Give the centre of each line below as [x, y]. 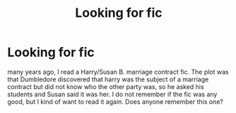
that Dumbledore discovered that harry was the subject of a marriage [108, 79]
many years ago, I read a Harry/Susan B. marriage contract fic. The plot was [118, 72]
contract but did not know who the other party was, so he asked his [106, 86]
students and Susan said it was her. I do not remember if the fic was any [112, 94]
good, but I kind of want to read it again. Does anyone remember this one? [116, 101]
